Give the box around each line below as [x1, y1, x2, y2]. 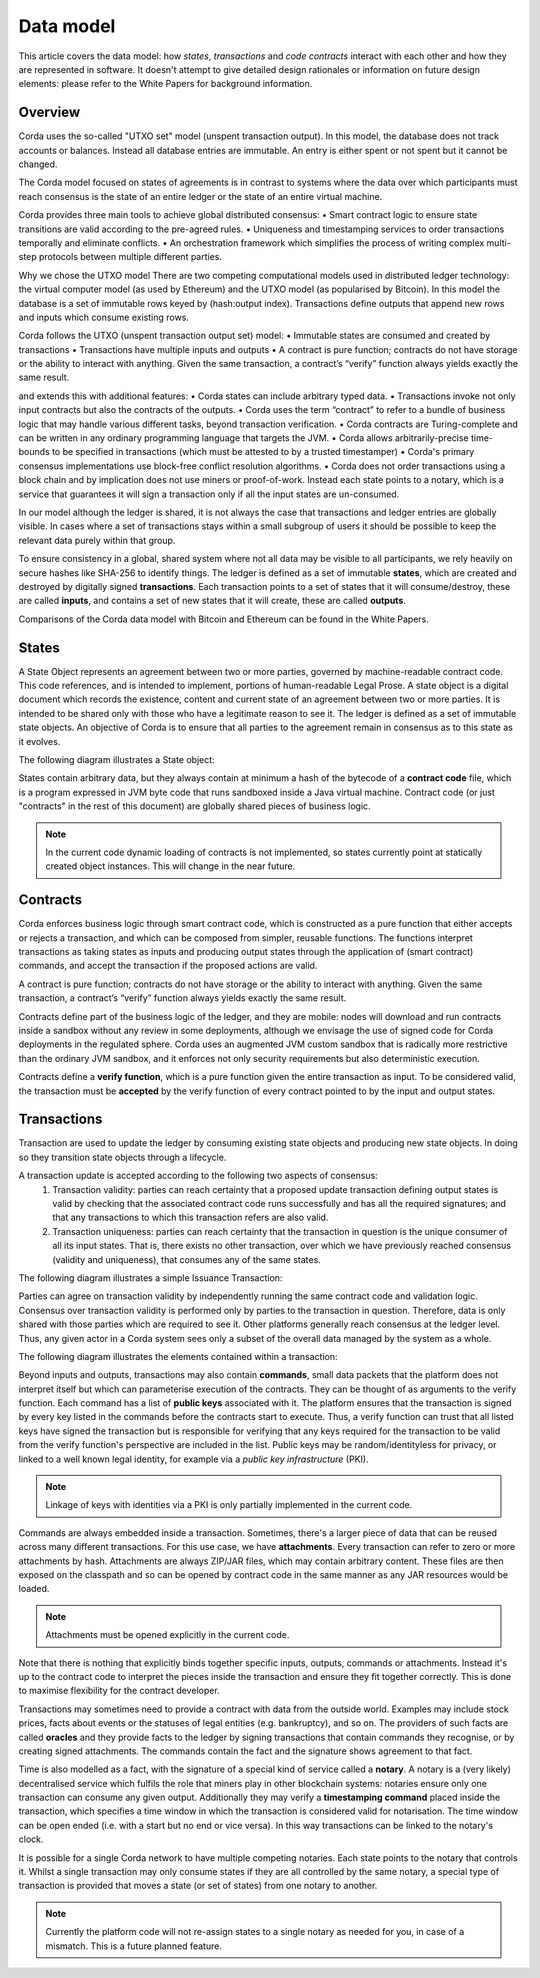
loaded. [18, 1583, 50, 1595]
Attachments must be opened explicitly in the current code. [45, 1629, 290, 1641]
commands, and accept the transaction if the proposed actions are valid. [18, 960, 318, 972]
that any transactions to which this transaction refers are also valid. [52, 1211, 329, 1224]
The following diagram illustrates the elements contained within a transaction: [18, 1350, 339, 1362]
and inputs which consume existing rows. [18, 311, 190, 323]
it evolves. [18, 735, 61, 747]
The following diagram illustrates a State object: [18, 753, 215, 765]
